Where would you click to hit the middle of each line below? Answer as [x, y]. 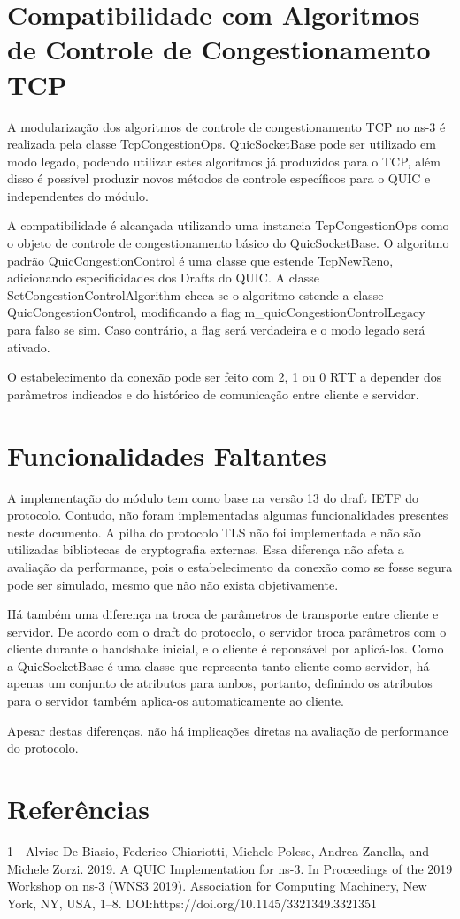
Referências [79, 809]
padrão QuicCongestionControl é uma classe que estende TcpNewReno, [200, 260]
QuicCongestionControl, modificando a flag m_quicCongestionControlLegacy [216, 312]
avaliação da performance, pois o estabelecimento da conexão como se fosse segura [230, 566]
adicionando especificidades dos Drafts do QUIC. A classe [164, 278]
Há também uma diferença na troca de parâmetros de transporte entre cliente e [223, 614]
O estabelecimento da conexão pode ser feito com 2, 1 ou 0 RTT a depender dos [225, 377]
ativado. [29, 347]
